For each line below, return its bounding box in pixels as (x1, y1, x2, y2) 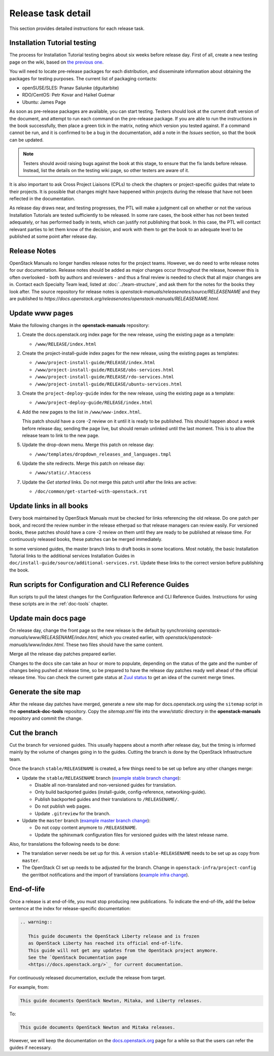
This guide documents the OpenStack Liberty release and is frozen (28, 933, 200, 939)
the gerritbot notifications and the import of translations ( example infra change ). (22, 872, 190, 878)
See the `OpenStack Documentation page (28, 954, 127, 960)
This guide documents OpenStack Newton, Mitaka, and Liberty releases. (20, 998, 202, 1003)
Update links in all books (9, 502, 88, 510)
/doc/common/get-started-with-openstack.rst (35, 489, 148, 495)
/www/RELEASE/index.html (35, 341, 96, 347)
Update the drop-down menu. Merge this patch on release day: (22, 442, 154, 448)
